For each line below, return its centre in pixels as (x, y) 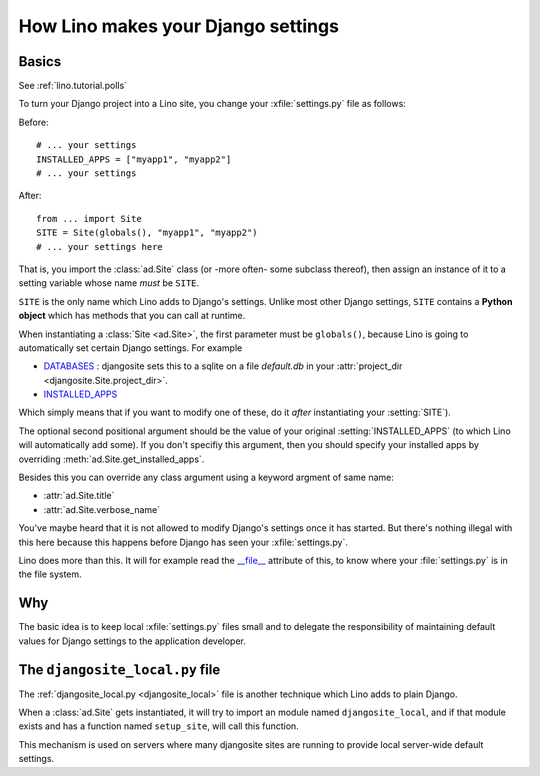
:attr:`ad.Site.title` (79, 496)
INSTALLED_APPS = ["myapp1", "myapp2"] (134, 159)
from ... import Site (89, 218)
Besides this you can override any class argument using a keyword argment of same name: (206, 477)
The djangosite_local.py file (119, 669)
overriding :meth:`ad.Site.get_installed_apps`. (111, 459)
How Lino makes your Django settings (179, 26)
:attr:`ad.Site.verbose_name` (102, 509)
